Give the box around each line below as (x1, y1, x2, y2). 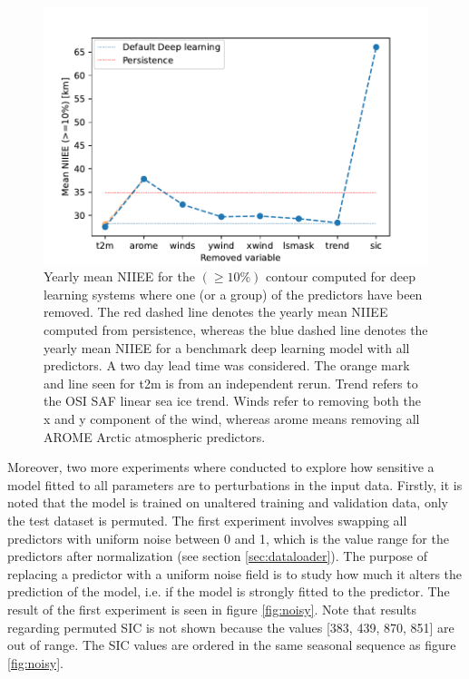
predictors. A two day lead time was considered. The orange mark (44, 356, 410, 375)
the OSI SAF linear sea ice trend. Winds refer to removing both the (44, 391, 421, 410)
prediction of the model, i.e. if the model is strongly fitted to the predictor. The (7, 582, 450, 601)
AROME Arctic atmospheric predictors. (44, 427, 266, 446)
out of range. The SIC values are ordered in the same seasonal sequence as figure (7, 635, 456, 654)
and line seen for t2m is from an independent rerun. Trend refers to (44, 373, 418, 392)
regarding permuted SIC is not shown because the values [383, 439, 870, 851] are (7, 617, 454, 636)
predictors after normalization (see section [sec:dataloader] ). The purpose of (7, 546, 428, 566)
